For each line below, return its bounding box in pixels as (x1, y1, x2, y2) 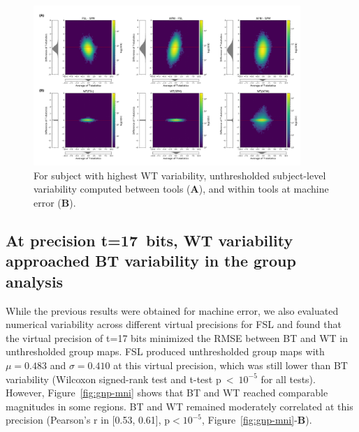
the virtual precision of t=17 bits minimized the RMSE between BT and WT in (6, 330, 349, 345)
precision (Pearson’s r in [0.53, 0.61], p (6, 412, 170, 427)
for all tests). (261, 371, 316, 386)
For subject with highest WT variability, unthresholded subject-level (34, 167, 326, 182)
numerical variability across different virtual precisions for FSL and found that (6, 317, 342, 332)
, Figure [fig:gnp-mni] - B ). (202, 412, 312, 427)
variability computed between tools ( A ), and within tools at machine (34, 181, 329, 196)
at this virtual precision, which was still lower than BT (113, 357, 348, 372)
